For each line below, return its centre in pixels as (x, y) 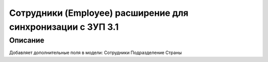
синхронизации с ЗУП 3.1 (64, 27)
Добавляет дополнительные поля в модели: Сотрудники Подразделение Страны (96, 53)
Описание (27, 40)
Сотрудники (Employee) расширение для (99, 13)
